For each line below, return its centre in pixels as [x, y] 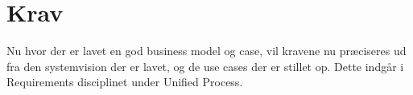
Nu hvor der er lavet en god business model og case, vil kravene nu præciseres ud [206, 51]
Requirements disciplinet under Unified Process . [125, 82]
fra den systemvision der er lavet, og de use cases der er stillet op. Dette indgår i [205, 66]
